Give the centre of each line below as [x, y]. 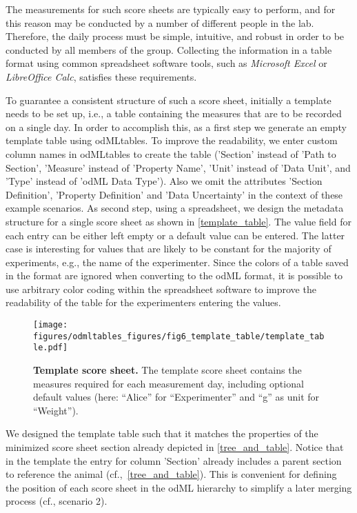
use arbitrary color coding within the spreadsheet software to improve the [161, 289]
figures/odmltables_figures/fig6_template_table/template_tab [179, 336]
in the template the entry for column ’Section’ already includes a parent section [174, 460]
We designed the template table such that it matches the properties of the [162, 433]
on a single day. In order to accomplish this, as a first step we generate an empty [176, 127]
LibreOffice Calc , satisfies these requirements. [101, 76]
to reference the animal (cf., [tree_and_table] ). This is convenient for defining [171, 474]
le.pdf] [51, 348]
